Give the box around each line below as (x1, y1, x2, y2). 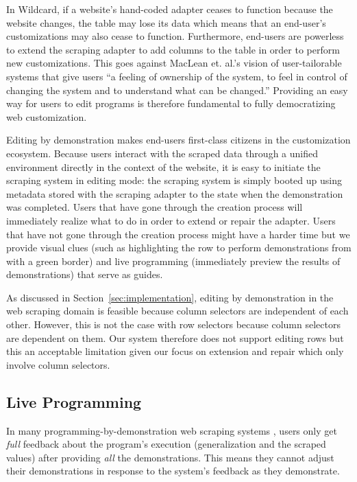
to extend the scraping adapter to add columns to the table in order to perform (6, 42, 340, 56)
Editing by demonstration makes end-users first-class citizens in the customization (6, 133, 351, 147)
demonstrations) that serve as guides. (6, 267, 163, 282)
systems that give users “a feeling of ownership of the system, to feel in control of (6, 69, 347, 83)
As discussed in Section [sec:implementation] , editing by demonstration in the (6, 290, 334, 304)
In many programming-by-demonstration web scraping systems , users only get (6, 423, 337, 437)
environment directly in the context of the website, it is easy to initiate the (6, 159, 321, 174)
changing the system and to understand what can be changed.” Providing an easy (6, 82, 348, 97)
